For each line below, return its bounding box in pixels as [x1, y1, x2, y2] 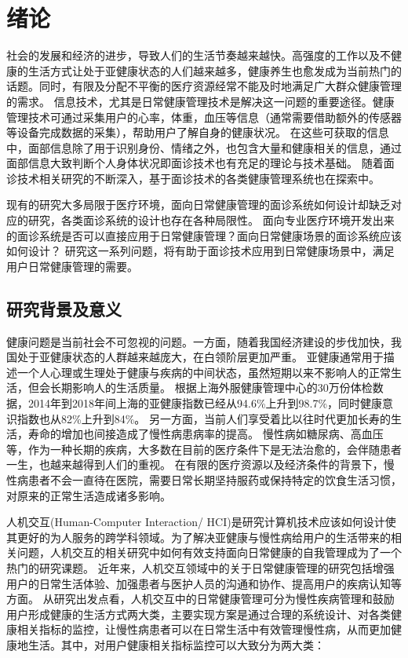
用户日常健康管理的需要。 [6, 258, 138, 274]
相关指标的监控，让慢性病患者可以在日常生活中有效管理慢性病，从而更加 [16, 621, 391, 638]
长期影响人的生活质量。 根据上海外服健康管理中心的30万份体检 [49, 379, 373, 396]
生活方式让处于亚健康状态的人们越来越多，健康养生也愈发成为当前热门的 [27, 62, 402, 79]
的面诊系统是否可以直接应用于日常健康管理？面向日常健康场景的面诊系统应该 [6, 227, 402, 243]
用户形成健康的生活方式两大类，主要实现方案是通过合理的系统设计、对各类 [6, 605, 391, 622]
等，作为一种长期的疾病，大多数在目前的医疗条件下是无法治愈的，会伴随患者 [6, 440, 402, 457]
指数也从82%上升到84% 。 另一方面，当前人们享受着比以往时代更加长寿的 [16, 410, 391, 426]
